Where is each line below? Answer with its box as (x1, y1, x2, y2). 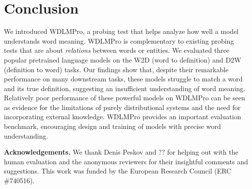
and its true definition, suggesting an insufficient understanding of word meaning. (4, 83, 245, 93)
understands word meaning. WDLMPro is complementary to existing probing (4, 35, 234, 46)
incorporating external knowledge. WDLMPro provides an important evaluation (4, 111, 241, 122)
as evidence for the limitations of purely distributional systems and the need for (4, 102, 241, 112)
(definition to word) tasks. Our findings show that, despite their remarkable (4, 64, 229, 74)
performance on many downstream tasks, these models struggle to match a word (4, 74, 243, 84)
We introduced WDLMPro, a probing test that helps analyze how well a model (4, 26, 239, 36)
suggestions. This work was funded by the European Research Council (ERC (4, 166, 232, 176)
